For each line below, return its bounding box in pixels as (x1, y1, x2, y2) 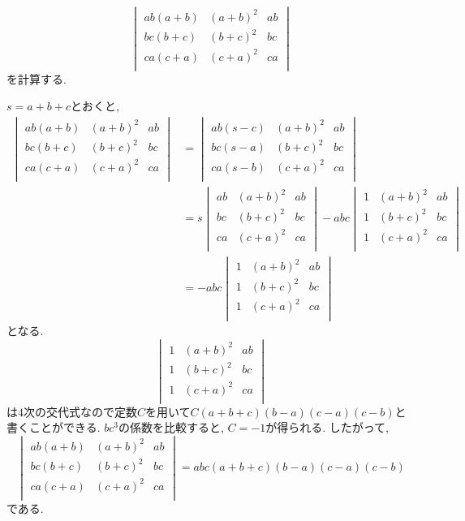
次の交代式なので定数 (24, 403, 137, 420)
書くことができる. (6, 419, 101, 436)
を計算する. (6, 70, 67, 87)
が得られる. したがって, (265, 419, 389, 436)
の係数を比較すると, (118, 419, 224, 436)
